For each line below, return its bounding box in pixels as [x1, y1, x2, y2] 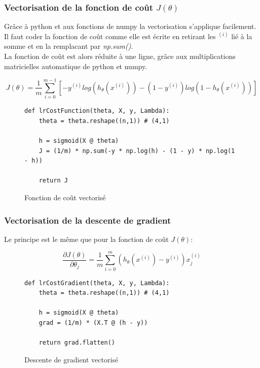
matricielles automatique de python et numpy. [4, 60, 147, 71]
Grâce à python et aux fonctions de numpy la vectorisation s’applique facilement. [4, 21, 256, 32]
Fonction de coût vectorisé [24, 192, 106, 203]
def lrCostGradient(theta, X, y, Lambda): [24, 279, 170, 287]
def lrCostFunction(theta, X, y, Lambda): [24, 107, 170, 115]
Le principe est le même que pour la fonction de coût [4, 233, 169, 244]
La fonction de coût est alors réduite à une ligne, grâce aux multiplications [4, 51, 236, 61]
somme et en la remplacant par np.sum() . [4, 41, 133, 51]
